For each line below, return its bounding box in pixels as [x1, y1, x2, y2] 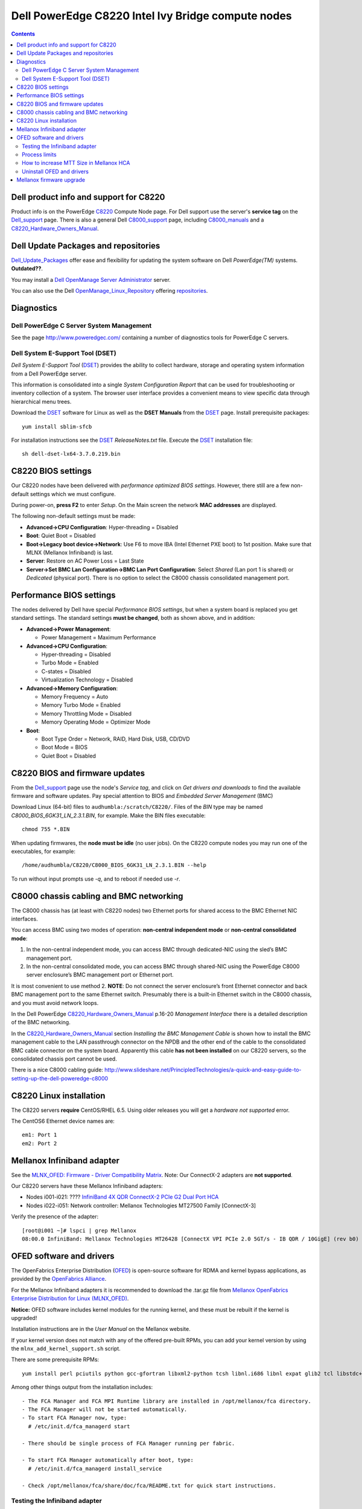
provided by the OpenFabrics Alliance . [11, 1275, 107, 1283]
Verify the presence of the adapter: [11, 1213, 99, 1220]
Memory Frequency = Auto [41, 693, 109, 700]
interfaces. [11, 915, 39, 923]
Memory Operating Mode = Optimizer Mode [41, 718, 151, 726]
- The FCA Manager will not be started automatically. [22, 1406, 188, 1413]
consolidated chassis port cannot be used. [11, 1055, 117, 1062]
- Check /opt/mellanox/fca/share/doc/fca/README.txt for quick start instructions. [22, 1482, 277, 1489]
